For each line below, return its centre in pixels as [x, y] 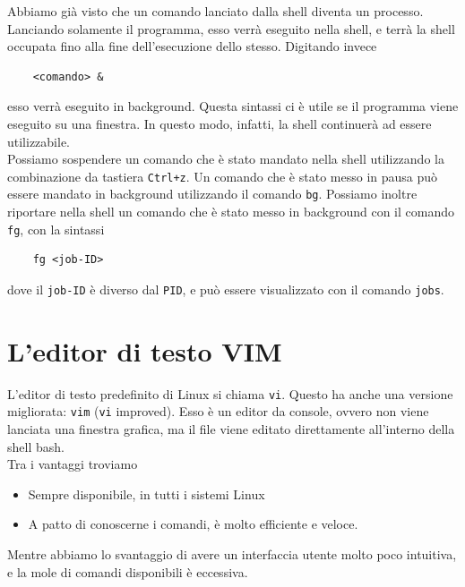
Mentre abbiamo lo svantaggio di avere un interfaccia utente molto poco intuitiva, [232, 553]
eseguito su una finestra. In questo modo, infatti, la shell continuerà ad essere [220, 123]
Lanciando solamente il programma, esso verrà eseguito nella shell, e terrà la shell [231, 28]
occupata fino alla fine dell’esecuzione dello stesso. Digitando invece [192, 46]
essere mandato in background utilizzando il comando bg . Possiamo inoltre [212, 194]
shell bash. [36, 446]
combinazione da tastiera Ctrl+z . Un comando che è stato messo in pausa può [223, 176]
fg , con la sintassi [56, 229]
